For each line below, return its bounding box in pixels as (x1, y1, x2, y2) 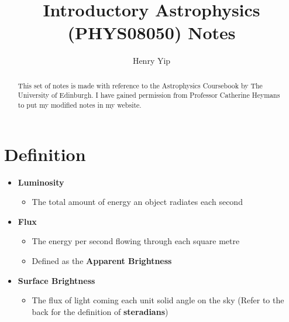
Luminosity (18, 176, 64, 188)
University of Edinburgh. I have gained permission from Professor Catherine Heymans (18, 90, 280, 100)
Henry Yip (132, 54, 171, 67)
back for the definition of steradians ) (32, 305, 168, 317)
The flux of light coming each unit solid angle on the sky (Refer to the (32, 294, 284, 306)
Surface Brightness (18, 274, 95, 286)
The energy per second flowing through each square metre (32, 235, 240, 247)
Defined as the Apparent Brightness (32, 254, 172, 266)
